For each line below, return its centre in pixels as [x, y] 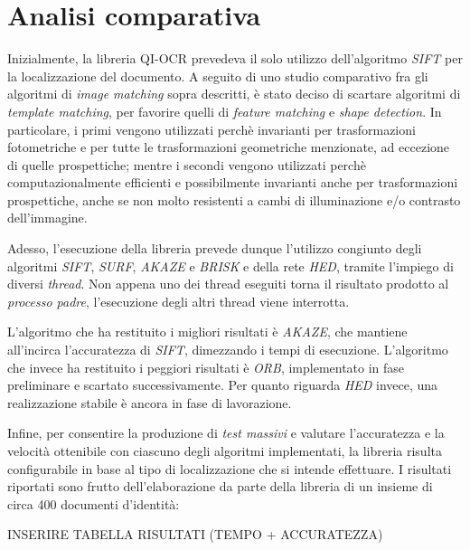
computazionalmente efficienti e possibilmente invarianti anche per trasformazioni [233, 182]
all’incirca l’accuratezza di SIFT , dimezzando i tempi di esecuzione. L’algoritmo [228, 350]
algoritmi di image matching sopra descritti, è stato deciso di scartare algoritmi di [234, 94]
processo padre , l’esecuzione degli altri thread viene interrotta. [179, 301]
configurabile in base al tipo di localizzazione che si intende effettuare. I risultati [230, 468]
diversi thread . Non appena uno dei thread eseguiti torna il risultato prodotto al [228, 284]
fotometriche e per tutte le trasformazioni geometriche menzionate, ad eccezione [229, 147]
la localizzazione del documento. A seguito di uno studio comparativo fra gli [218, 76]
